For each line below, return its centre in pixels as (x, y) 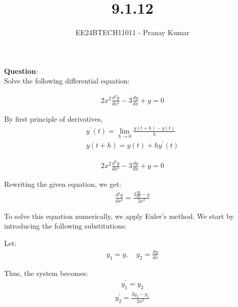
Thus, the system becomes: (46, 273)
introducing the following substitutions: (65, 226)
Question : (21, 71)
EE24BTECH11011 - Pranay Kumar (133, 32)
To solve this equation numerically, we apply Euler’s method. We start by (119, 216)
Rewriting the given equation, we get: (63, 184)
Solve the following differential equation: (67, 81)
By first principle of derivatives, (54, 118)
